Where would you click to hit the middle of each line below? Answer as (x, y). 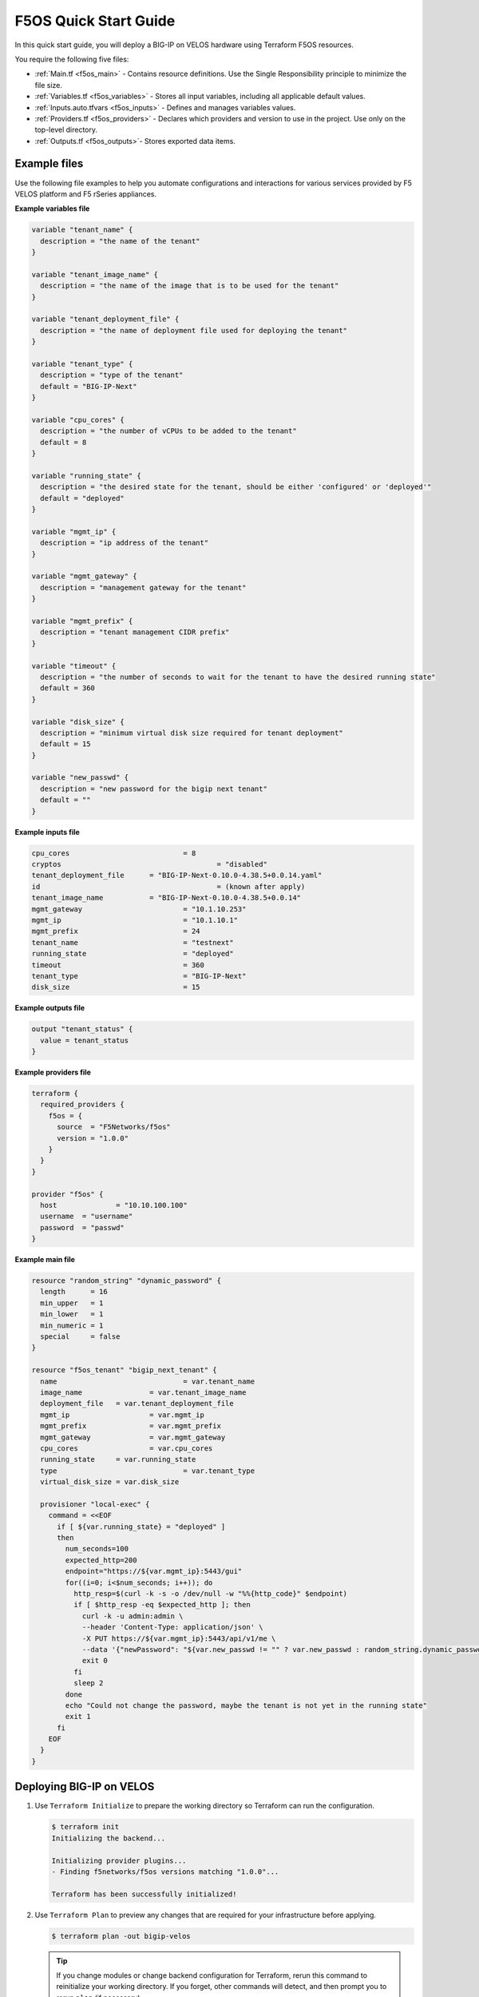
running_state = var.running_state (118, 1459)
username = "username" (87, 1217)
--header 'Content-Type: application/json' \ (172, 1627)
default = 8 (63, 442)
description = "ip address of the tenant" (125, 543)
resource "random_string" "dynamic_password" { (126, 1281)
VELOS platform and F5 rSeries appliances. (86, 194)
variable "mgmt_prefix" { (82, 621)
